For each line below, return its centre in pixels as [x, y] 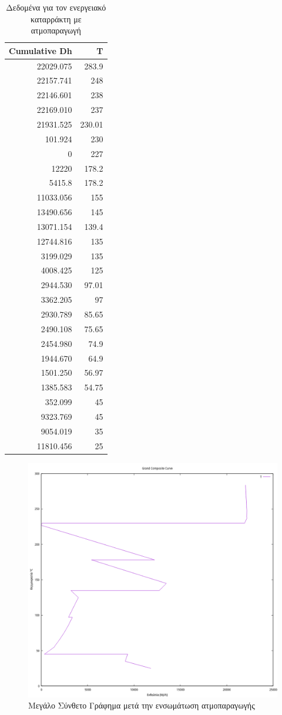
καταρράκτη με [56, 19]
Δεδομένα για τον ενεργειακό [56, 7]
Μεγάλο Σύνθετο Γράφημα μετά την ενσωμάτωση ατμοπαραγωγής [142, 705]
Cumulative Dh [41, 50]
